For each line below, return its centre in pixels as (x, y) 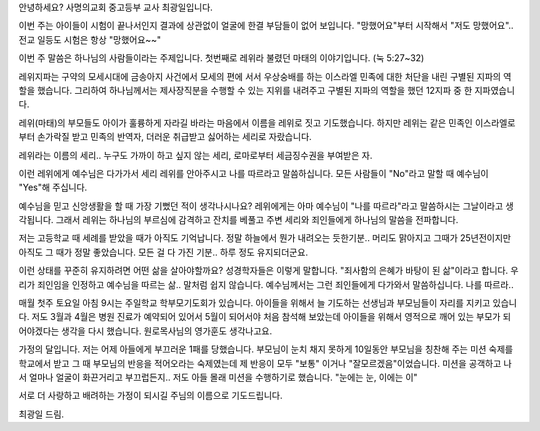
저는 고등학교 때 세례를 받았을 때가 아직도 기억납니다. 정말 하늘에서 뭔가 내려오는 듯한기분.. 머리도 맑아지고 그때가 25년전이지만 (265, 238)
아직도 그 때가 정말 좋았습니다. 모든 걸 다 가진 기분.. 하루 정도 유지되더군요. (163, 252)
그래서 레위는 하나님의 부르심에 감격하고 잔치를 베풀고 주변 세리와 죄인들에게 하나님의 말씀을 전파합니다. (257, 220)
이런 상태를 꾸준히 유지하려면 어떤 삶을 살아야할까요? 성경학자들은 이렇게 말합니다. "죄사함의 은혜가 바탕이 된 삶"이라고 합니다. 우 (268, 271)
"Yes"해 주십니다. (53, 187)
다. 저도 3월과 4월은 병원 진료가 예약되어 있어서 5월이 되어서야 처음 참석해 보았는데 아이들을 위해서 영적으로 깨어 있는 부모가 (259, 317)
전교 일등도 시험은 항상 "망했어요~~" (90, 39)
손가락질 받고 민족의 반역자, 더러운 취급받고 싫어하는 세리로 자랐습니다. (174, 137)
